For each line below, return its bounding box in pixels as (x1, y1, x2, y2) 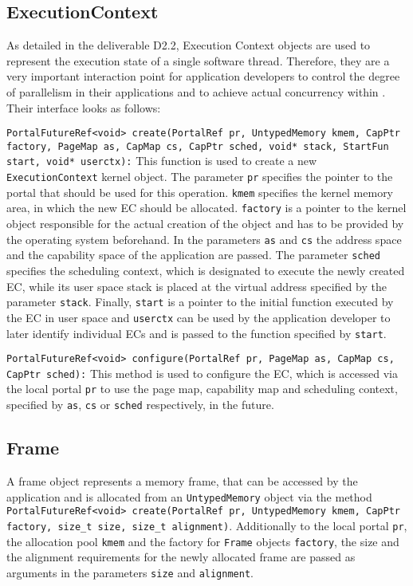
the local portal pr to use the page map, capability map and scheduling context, (6, 380, 398, 397)
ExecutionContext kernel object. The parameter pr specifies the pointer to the (6, 168, 393, 185)
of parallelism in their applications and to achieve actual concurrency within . (6, 83, 386, 100)
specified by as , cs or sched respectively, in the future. (6, 396, 274, 413)
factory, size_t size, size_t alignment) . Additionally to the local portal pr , (6, 517, 407, 533)
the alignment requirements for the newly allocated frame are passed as (6, 549, 356, 565)
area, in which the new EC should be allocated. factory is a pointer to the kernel (6, 199, 407, 216)
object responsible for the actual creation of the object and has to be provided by (6, 215, 404, 232)
